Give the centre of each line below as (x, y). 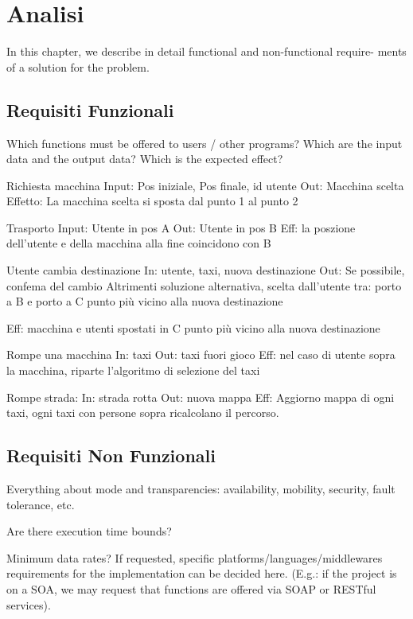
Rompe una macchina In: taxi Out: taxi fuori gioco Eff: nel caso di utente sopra (201, 354)
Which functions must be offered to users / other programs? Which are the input (205, 143)
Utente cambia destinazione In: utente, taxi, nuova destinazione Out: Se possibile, (206, 270)
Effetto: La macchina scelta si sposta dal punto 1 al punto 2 (152, 201)
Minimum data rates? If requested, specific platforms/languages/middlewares (195, 557)
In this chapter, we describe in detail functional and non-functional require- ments (206, 51)
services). (29, 604)
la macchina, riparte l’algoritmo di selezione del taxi (133, 370)
